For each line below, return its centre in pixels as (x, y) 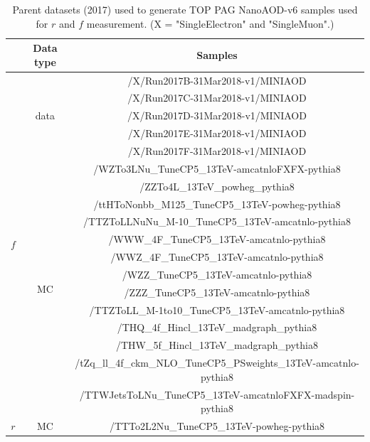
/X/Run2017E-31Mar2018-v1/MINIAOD (217, 133)
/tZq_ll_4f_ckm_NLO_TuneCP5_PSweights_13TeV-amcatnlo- (217, 363)
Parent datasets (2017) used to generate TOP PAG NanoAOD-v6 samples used (185, 9)
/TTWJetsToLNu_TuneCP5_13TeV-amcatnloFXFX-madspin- (217, 394)
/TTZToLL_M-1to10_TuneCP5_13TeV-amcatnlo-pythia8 (217, 309)
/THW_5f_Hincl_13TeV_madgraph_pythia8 (217, 345)
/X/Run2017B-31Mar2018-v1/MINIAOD (217, 80)
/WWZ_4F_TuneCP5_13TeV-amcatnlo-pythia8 (217, 257)
